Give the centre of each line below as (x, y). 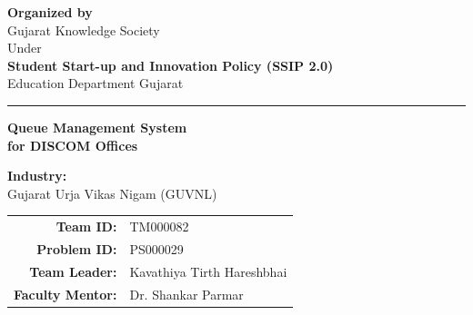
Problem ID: (77, 248)
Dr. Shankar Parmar (186, 294)
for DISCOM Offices (73, 145)
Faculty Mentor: (65, 294)
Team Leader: (73, 271)
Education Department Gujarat (96, 83)
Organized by (50, 12)
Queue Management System (97, 127)
